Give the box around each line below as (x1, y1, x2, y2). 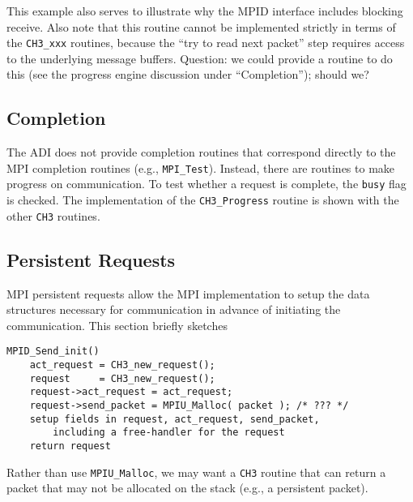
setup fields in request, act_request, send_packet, (29, 413, 320, 425)
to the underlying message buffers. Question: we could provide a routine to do (6, 49, 393, 67)
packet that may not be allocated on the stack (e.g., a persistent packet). (6, 479, 368, 496)
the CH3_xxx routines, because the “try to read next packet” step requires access (6, 34, 405, 51)
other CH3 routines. (6, 207, 100, 224)
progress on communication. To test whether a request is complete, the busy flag (6, 175, 407, 192)
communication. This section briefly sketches (6, 316, 228, 333)
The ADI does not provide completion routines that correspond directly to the (6, 144, 396, 161)
